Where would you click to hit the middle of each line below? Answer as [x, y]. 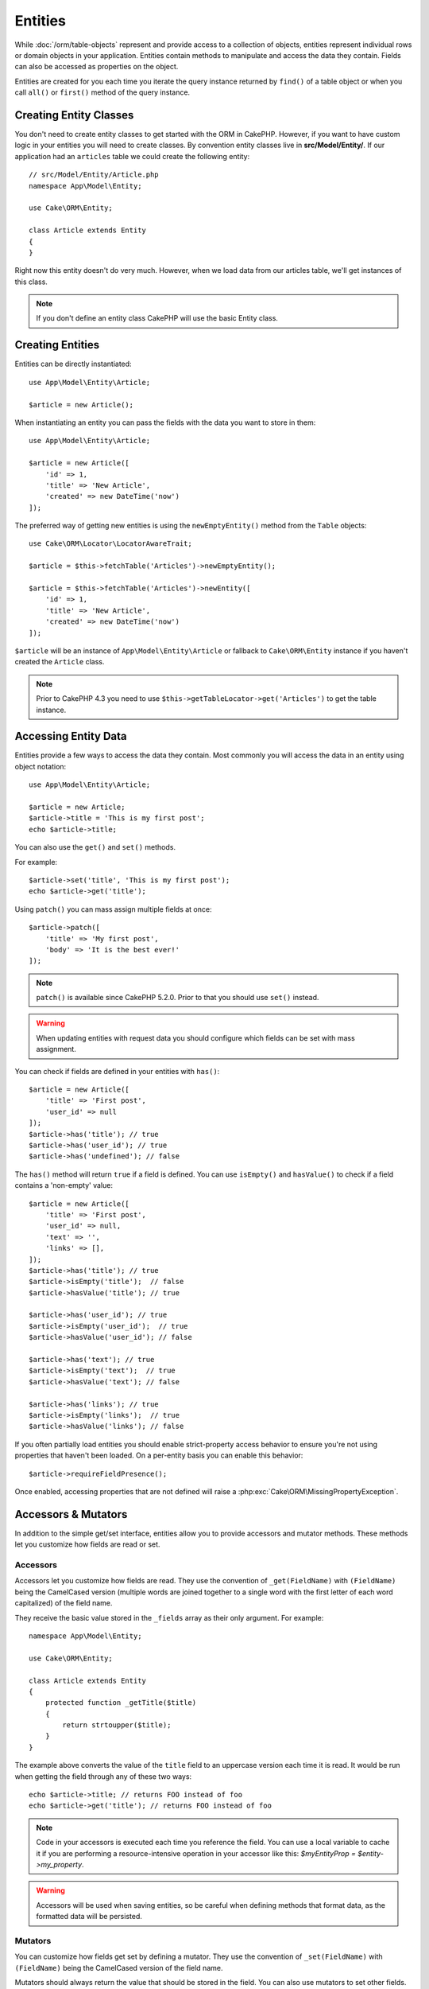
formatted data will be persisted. [89, 1917]
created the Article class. [60, 662]
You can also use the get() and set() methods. [95, 847]
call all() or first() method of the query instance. [102, 92]
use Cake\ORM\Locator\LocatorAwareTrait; [110, 544]
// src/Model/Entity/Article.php [94, 175]
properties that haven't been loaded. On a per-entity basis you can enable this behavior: [159, 1455]
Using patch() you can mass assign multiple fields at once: [113, 909]
